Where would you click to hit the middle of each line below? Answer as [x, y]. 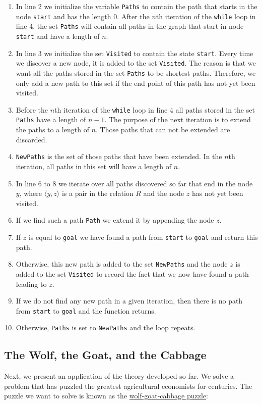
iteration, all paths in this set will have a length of [94, 166]
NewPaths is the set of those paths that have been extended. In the [119, 156]
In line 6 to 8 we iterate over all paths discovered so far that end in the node [134, 183]
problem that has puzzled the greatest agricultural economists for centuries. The [128, 386]
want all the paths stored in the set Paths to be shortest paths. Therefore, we [136, 72]
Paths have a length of [51, 119]
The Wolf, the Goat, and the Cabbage [105, 355]
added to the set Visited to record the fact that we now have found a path [132, 273]
